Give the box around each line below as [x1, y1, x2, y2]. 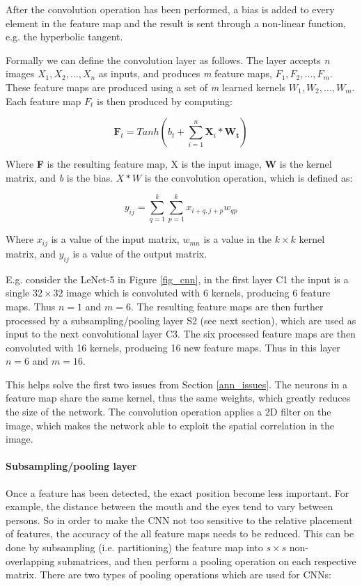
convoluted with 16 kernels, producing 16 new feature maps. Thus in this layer [6, 340, 340, 354]
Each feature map [6, 93, 81, 108]
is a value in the [203, 232, 272, 246]
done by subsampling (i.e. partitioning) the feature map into [6, 540, 263, 555]
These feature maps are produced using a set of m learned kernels [6, 79, 286, 94]
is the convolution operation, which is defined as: [144, 170, 353, 184]
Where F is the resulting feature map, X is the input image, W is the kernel [6, 157, 332, 171]
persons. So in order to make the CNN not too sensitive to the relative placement [6, 512, 353, 527]
